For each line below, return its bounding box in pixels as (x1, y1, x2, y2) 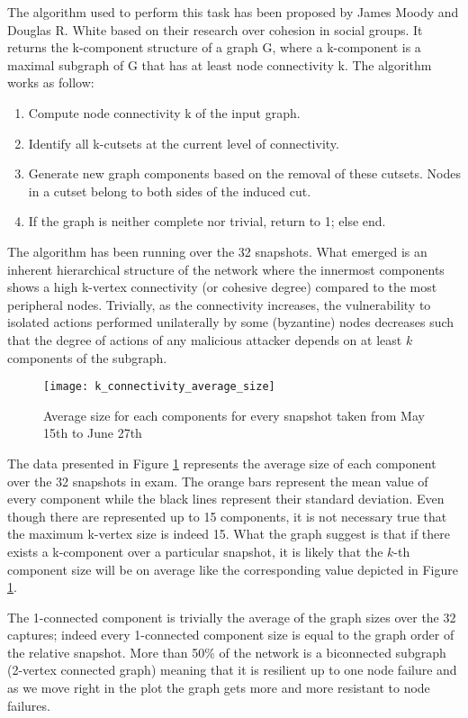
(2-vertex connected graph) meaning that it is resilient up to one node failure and (7, 660, 457, 679)
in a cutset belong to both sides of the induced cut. (28, 181, 311, 200)
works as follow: (7, 73, 94, 92)
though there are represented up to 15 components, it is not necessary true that (7, 506, 447, 525)
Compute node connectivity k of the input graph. (28, 103, 301, 122)
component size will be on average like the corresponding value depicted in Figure (7, 559, 458, 578)
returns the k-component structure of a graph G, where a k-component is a (7, 38, 421, 57)
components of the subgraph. (7, 348, 167, 367)
